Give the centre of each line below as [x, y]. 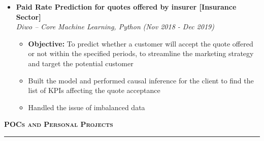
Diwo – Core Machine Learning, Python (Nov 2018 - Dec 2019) [115, 27]
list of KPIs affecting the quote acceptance [94, 90]
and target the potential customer [81, 63]
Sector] [28, 16]
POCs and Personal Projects [59, 124]
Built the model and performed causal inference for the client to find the [141, 80]
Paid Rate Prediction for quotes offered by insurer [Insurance [126, 7]
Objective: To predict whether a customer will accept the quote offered [141, 43]
